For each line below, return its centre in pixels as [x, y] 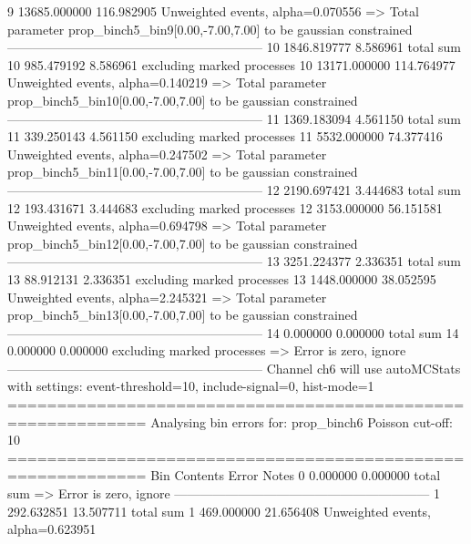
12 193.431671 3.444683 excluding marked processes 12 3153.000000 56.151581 [225, 207]
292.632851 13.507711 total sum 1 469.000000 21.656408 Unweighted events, [219, 511]
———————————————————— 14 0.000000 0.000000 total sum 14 [233, 332]
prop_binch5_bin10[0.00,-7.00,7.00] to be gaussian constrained [183, 100]
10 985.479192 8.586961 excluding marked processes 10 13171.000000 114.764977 [231, 64]
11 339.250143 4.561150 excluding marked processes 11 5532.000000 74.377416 [225, 136]
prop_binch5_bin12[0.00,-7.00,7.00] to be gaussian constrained [183, 243]
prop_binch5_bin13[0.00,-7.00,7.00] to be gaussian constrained [183, 315]
